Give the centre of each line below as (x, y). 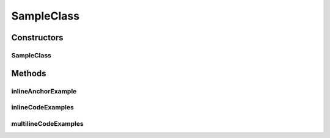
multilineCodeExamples (47, 123)
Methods (29, 73)
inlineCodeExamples (43, 107)
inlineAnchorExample (44, 91)
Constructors (37, 38)
